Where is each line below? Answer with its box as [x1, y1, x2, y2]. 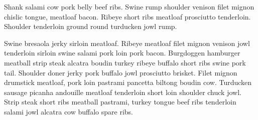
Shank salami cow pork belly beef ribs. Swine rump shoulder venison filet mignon [4, 1, 254, 11]
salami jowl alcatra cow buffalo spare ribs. [4, 106, 133, 116]
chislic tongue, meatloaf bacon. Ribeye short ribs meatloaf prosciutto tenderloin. [4, 11, 251, 21]
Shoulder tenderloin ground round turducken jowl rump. [4, 21, 177, 31]
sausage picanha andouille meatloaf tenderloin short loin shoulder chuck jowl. [4, 86, 241, 97]
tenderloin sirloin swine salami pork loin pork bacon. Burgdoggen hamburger [4, 47, 240, 58]
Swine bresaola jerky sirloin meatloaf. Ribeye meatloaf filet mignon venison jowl [4, 37, 250, 48]
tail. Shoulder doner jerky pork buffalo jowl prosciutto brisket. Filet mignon [4, 67, 237, 77]
